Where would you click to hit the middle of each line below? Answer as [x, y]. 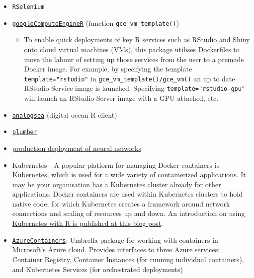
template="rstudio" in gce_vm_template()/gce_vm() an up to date [129, 78]
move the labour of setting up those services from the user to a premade [134, 59]
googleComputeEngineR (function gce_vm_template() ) [96, 23]
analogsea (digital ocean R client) [65, 114]
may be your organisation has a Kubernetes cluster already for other [117, 184]
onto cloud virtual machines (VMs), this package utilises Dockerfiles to [132, 49]
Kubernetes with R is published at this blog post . [88, 223]
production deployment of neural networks [77, 148]
